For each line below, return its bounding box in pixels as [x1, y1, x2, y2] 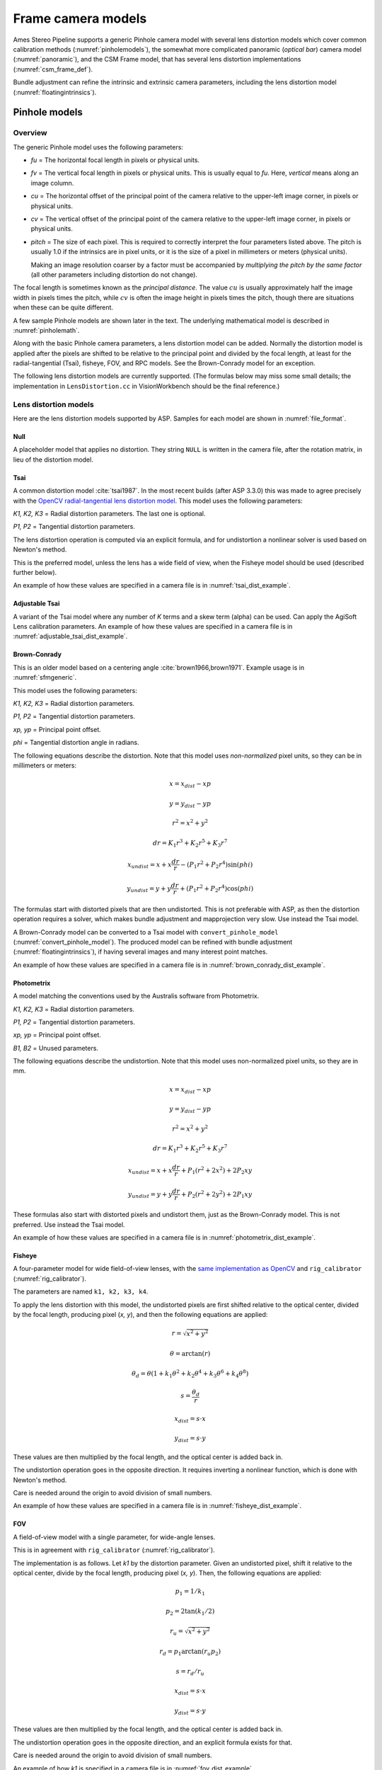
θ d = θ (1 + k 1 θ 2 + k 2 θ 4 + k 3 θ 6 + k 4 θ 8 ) [132, 1368, 249, 1379]
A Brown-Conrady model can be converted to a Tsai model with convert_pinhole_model [13, 927, 279, 936]
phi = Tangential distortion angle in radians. [13, 738, 139, 747]
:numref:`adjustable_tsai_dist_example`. [13, 632, 128, 641]
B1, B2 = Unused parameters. [13, 1044, 99, 1052]
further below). [13, 568, 57, 576]
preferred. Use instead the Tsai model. [13, 1220, 125, 1228]
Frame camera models [13, 11, 147, 26]
